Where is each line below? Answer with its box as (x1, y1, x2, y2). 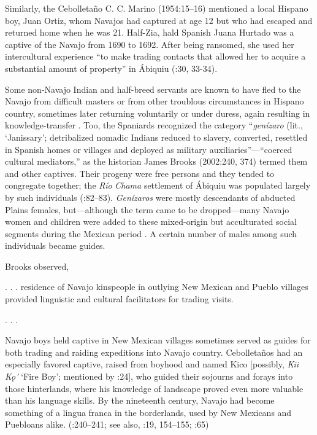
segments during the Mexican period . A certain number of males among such (5, 227, 297, 240)
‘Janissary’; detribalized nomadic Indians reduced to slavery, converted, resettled (5, 130, 308, 143)
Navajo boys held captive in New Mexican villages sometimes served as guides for (5, 334, 311, 347)
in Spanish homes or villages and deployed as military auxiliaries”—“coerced (5, 143, 292, 155)
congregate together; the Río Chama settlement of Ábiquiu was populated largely (5, 179, 311, 192)
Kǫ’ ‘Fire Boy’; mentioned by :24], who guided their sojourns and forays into (5, 370, 293, 383)
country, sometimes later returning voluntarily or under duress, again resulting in (5, 106, 310, 119)
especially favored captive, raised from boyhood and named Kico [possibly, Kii (5, 358, 299, 370)
